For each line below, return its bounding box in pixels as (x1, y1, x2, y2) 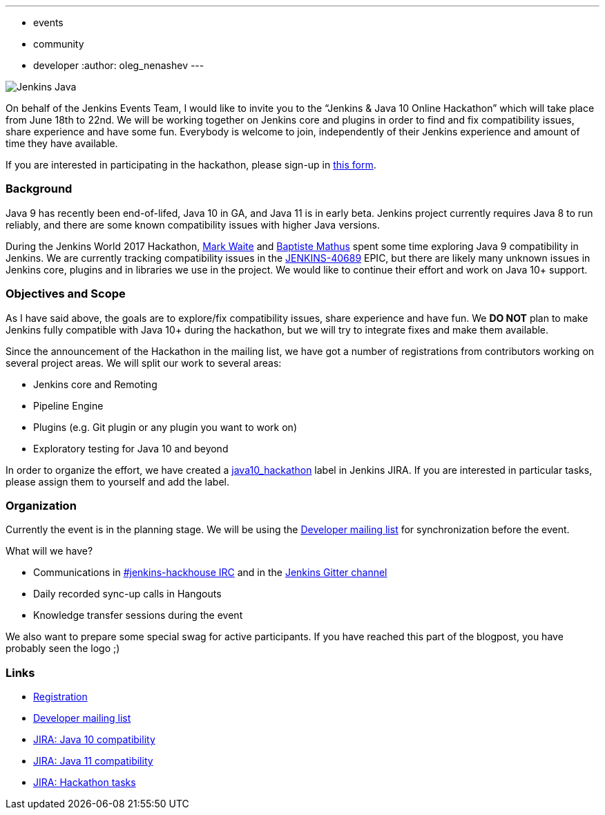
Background (6, 182, 73, 196)
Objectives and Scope (6, 287, 126, 301)
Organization (6, 498, 77, 512)
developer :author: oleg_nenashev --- (33, 59, 204, 71)
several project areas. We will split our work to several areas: (6, 356, 282, 369)
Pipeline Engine (33, 399, 104, 412)
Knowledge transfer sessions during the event (33, 609, 243, 622)
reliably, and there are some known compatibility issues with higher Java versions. (6, 218, 381, 231)
